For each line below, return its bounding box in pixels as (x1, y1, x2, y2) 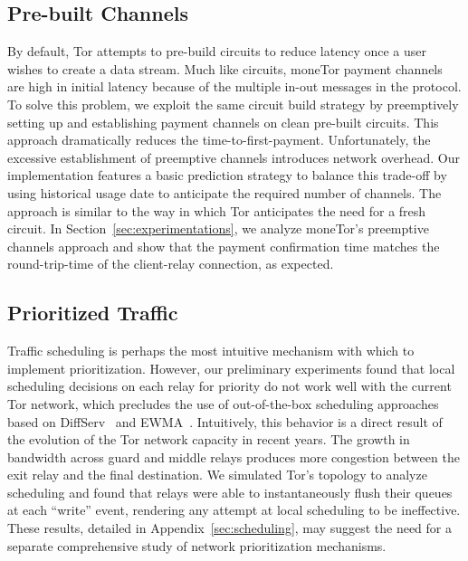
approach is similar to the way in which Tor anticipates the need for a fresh (7, 201, 426, 220)
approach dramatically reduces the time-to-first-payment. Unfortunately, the (7, 130, 431, 149)
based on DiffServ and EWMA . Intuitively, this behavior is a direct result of (7, 412, 443, 431)
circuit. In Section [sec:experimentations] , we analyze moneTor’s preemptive (7, 219, 429, 238)
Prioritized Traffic (7, 299, 178, 327)
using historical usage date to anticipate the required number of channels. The (7, 183, 442, 202)
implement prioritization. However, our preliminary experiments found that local (7, 358, 455, 377)
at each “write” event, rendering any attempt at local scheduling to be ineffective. (7, 500, 461, 519)
